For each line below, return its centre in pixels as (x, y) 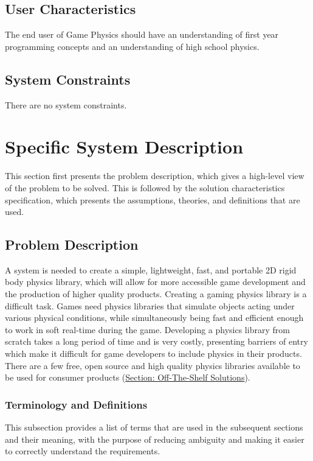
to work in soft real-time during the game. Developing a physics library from (147, 329)
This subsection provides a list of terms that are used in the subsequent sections (154, 427)
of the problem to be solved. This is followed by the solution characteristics (145, 187)
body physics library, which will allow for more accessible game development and (155, 282)
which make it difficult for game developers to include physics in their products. (153, 354)
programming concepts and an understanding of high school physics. (132, 46)
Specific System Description (124, 146)
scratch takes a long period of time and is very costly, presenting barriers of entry (156, 341)
